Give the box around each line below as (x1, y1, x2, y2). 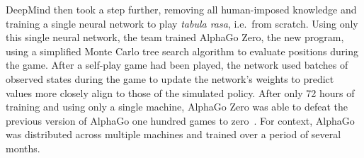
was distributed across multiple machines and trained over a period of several (6, 127, 341, 142)
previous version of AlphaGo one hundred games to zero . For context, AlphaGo (6, 113, 355, 128)
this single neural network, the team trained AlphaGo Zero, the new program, (6, 30, 344, 45)
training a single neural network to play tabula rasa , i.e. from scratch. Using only (6, 16, 358, 30)
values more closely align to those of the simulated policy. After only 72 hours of (6, 85, 355, 100)
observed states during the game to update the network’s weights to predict (6, 71, 334, 86)
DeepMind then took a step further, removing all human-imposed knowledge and (6, 2, 357, 16)
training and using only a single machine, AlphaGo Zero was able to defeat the (6, 99, 348, 114)
